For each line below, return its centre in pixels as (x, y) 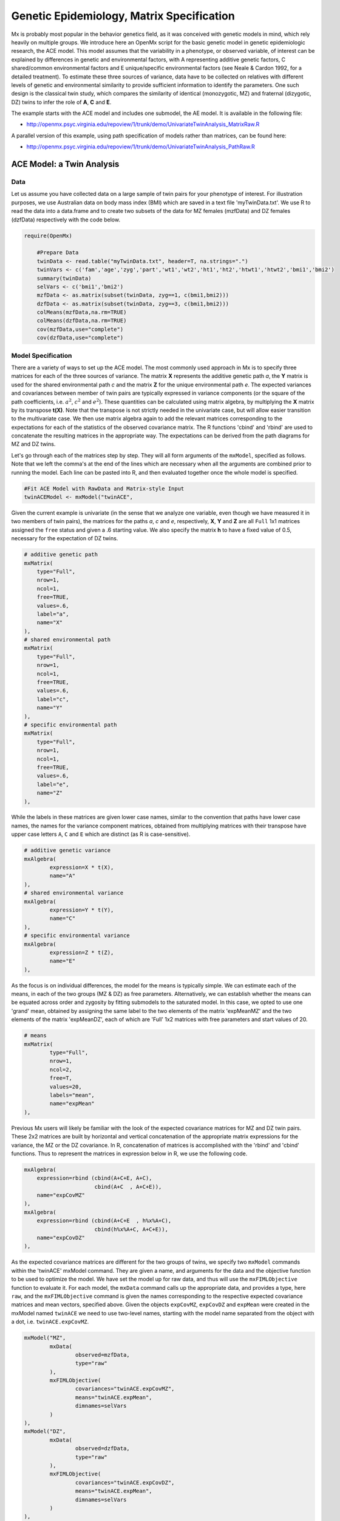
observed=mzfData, (102, 1355)
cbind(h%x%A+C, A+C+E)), (131, 1229)
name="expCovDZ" (61, 1238)
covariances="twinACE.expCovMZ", (125, 1389)
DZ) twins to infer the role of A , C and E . (61, 102)
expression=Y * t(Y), (82, 910)
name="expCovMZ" (61, 1195)
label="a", (53, 614)
